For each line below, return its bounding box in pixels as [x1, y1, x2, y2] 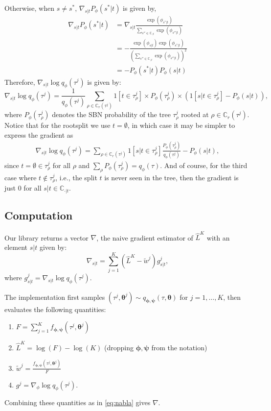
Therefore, [4, 76, 35, 87]
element [4, 242, 28, 252]
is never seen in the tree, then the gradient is [104, 172, 239, 182]
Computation [4, 207, 73, 222]
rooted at [181, 109, 209, 120]
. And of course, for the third [160, 160, 248, 170]
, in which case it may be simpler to [127, 120, 235, 130]
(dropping [104, 342, 134, 352]
